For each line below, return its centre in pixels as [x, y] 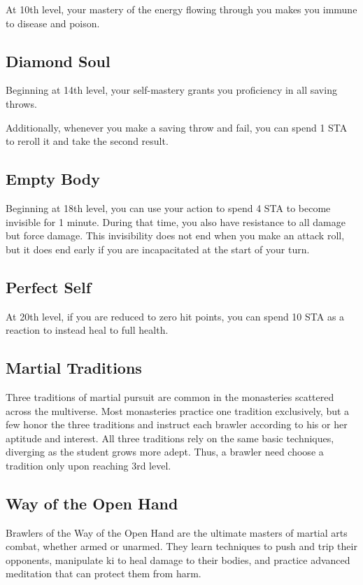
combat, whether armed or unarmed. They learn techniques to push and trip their [181, 546]
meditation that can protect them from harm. [104, 573]
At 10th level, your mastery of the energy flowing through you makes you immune [181, 9]
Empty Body [53, 179]
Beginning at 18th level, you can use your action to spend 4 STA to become [168, 207]
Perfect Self [49, 287]
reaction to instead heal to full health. [87, 330]
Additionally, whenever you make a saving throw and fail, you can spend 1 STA [177, 127]
